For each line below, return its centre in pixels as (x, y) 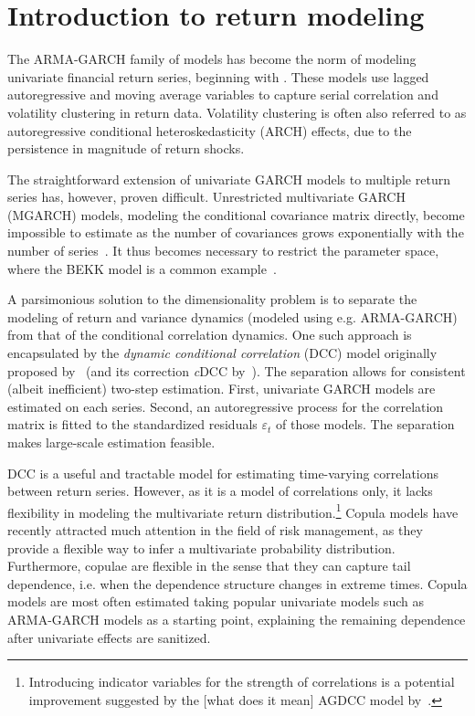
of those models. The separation (365, 424)
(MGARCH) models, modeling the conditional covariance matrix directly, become (236, 214)
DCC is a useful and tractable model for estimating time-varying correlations (223, 473)
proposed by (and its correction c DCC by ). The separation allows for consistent (237, 370)
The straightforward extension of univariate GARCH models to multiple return (229, 179)
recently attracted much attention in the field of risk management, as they (215, 530)
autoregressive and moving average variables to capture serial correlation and (223, 95)
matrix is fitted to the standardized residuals (132, 424)
